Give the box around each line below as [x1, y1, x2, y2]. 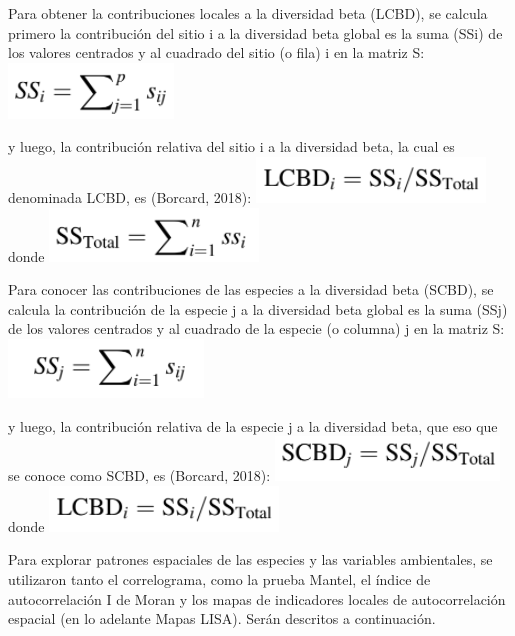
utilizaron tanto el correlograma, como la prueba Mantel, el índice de [8, 568, 431, 589]
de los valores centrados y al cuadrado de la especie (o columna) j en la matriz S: [8, 318, 505, 339]
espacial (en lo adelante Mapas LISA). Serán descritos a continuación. [8, 608, 436, 629]
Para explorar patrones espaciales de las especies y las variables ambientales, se [8, 549, 493, 570]
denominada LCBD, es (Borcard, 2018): [8, 186, 252, 207]
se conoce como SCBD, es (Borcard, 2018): [8, 465, 271, 486]
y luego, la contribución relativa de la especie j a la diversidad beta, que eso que [8, 415, 498, 436]
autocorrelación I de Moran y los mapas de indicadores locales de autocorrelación [8, 588, 506, 609]
